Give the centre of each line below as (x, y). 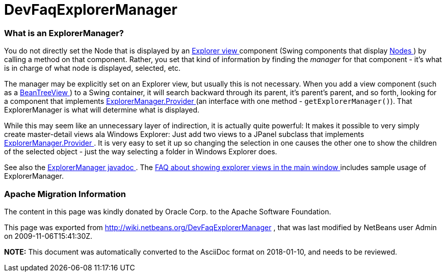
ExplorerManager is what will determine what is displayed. (102, 110)
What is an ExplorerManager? (64, 33)
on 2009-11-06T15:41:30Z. (48, 236)
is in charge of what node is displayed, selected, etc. (93, 68)
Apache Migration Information (65, 194)
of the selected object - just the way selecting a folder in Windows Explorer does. (141, 152)
